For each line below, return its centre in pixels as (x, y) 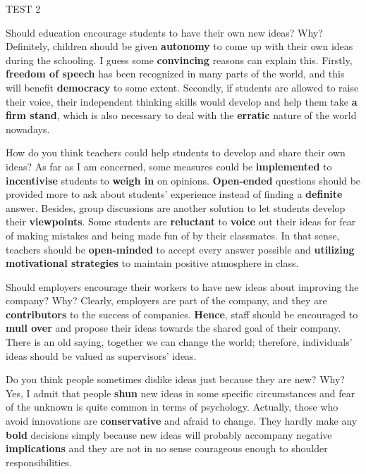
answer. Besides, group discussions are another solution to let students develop (176, 207)
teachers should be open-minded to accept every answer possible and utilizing (180, 249)
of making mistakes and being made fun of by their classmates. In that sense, (173, 235)
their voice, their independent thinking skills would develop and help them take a (182, 101)
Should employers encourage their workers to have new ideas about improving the (182, 286)
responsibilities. (39, 462)
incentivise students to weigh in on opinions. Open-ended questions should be (183, 180)
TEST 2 (23, 8)
